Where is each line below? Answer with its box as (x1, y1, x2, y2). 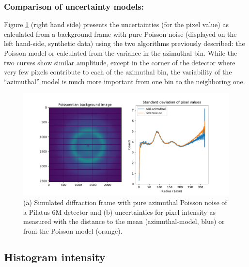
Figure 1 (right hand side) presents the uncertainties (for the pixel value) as (4, 19, 229, 30)
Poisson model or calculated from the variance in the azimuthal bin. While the (4, 48, 237, 58)
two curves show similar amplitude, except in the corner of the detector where (4, 57, 235, 67)
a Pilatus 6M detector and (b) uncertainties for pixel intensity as (23, 207, 216, 217)
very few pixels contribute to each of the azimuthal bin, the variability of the (4, 67, 232, 77)
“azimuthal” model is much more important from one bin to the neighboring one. (4, 76, 245, 86)
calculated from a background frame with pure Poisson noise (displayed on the (4, 29, 237, 39)
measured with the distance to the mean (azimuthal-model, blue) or (23, 216, 225, 226)
